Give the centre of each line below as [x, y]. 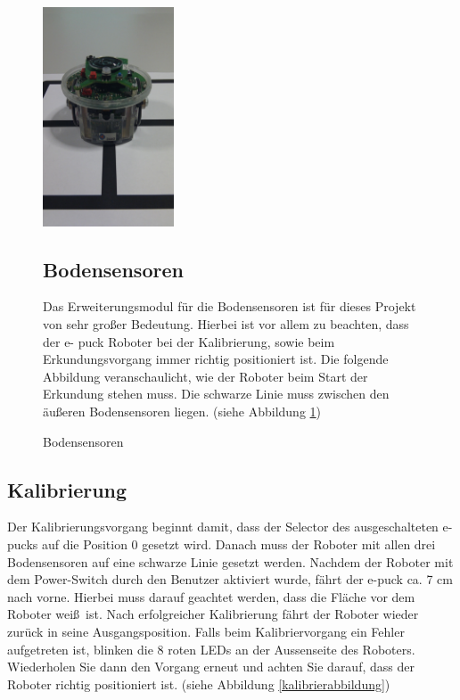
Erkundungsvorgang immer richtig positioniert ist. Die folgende [216, 359]
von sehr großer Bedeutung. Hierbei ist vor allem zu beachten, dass [226, 324]
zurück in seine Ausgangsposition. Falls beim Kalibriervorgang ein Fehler [206, 631]
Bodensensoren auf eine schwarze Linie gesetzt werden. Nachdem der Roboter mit [230, 561]
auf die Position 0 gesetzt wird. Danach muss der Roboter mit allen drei [238, 544]
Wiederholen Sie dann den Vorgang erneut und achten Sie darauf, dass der [211, 667]
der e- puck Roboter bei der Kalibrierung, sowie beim [189, 341]
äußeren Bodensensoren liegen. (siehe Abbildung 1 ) [182, 412]
